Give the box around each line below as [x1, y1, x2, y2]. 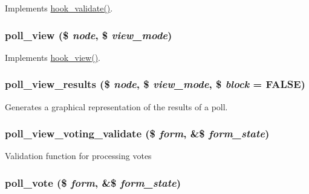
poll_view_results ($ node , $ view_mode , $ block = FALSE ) [5, 77, 305, 92]
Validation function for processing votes [5, 149, 152, 162]
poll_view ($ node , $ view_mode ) [5, 27, 172, 42]
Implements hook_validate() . [5, 2, 113, 14]
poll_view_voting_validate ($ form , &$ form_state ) [5, 126, 270, 141]
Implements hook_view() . [5, 51, 100, 63]
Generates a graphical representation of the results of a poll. [5, 100, 228, 113]
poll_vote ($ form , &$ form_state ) [5, 175, 181, 190]
